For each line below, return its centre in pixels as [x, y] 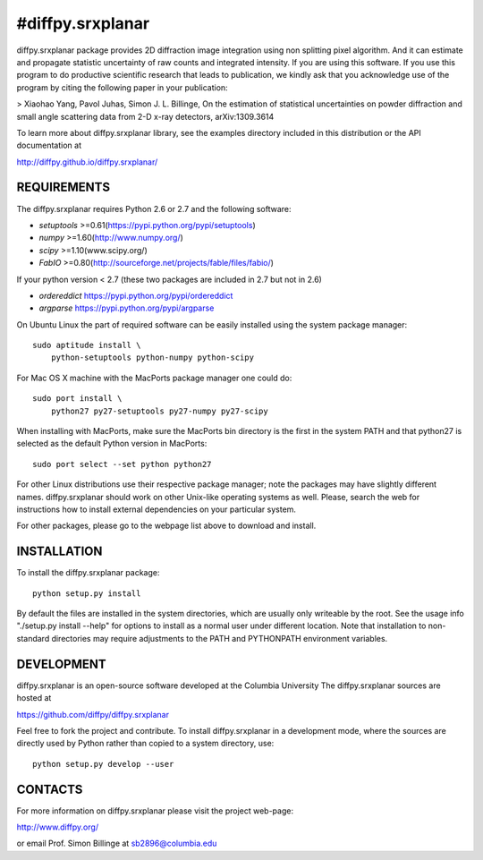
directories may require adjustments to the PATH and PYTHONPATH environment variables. [220, 638]
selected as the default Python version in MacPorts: [112, 444]
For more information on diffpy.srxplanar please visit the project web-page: [155, 811]
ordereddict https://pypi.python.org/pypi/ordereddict [136, 295]
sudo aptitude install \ [87, 345]
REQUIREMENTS [64, 187]
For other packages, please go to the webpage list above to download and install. [166, 526]
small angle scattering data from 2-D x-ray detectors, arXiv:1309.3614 [145, 116]
